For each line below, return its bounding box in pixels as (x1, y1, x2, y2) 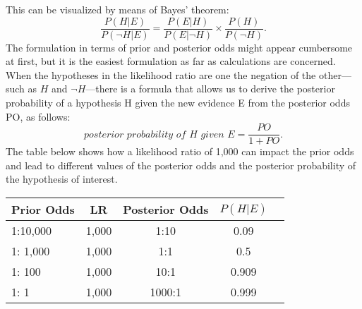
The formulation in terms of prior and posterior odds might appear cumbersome (6, 40, 353, 54)
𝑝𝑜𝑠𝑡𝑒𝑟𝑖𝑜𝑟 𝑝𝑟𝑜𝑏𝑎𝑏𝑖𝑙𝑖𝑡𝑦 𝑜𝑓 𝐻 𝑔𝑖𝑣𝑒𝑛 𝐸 (84, 129, 235, 140)
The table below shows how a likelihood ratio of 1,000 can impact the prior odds (6, 144, 354, 159)
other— (318, 67, 351, 82)
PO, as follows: (6, 109, 71, 123)
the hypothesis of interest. (6, 171, 118, 186)
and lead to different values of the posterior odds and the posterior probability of (6, 157, 356, 172)
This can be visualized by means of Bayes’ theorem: (6, 2, 229, 16)
